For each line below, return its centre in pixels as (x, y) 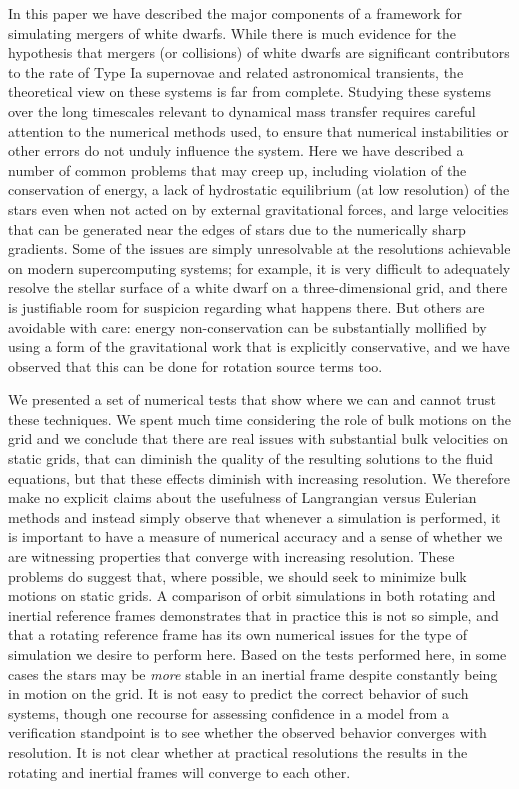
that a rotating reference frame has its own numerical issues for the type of (238, 634)
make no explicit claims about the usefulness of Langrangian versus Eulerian (242, 497)
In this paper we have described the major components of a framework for (235, 13)
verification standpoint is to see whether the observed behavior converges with (247, 732)
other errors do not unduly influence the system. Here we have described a (236, 150)
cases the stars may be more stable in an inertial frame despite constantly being (253, 673)
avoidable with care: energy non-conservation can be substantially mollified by (247, 326)
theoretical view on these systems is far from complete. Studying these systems (249, 91)
